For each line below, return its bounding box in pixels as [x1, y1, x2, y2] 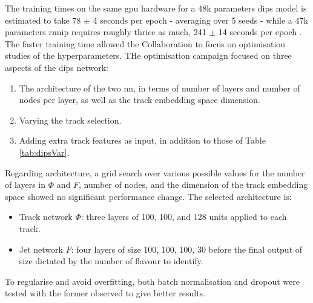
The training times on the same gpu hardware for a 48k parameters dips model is [5, 2, 307, 14]
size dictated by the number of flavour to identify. [19, 255, 203, 267]
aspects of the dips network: [5, 61, 109, 73]
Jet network [19, 242, 63, 255]
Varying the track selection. [19, 113, 122, 126]
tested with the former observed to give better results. [5, 287, 206, 299]
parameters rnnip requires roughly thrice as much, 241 [5, 25, 206, 38]
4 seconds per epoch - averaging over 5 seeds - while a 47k [93, 13, 308, 26]
